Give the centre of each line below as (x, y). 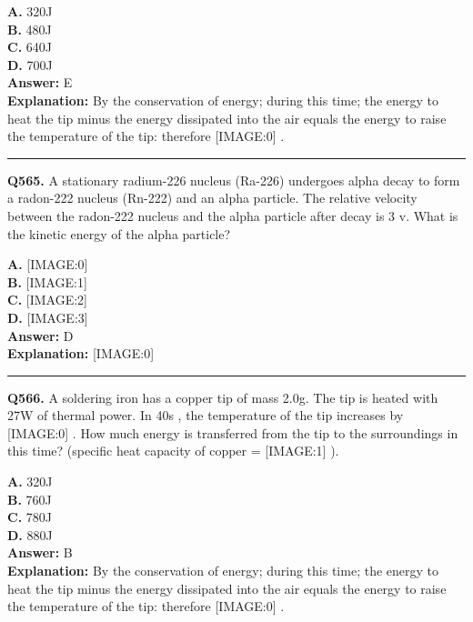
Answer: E (40, 82)
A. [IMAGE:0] (48, 264)
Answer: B (40, 552)
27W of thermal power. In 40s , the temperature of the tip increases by (206, 415)
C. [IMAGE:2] (47, 300)
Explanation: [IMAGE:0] (81, 353)
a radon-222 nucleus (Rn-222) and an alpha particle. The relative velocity (212, 198)
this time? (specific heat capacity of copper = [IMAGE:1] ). (173, 451)
